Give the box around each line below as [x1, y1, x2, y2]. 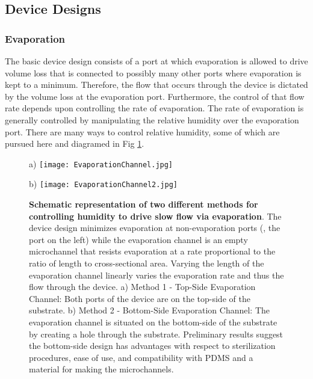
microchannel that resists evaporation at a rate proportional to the [29, 245, 276, 257]
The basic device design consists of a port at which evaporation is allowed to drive [5, 55, 308, 67]
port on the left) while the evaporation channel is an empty [29, 233, 248, 245]
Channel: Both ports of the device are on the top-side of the [29, 292, 250, 304]
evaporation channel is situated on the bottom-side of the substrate [29, 316, 277, 328]
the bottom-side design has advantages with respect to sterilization [29, 339, 276, 352]
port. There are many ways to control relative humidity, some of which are [5, 125, 280, 138]
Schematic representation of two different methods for [29, 198, 258, 211]
